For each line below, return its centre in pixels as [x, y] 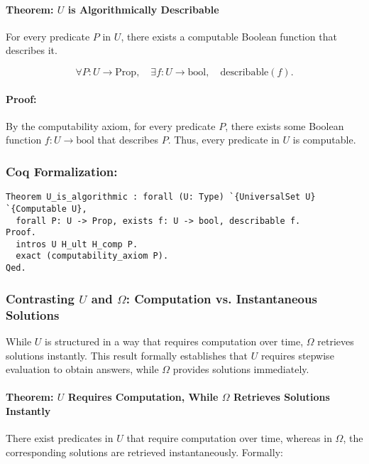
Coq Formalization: [62, 171]
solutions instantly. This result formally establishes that [127, 355]
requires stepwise [297, 355]
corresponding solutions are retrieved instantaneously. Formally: [144, 452]
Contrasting [40, 298]
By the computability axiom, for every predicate [111, 125]
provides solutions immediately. [241, 369]
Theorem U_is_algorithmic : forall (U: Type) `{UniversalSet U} [161, 197]
